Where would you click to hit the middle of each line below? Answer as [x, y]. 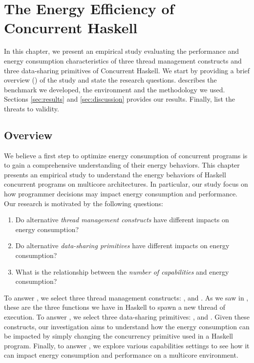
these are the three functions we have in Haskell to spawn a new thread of [115, 307]
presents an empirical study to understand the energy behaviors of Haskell [115, 174]
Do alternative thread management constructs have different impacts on [122, 220]
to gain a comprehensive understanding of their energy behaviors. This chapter [122, 165]
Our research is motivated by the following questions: [84, 203]
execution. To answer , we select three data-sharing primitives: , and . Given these [127, 316]
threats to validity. [32, 108]
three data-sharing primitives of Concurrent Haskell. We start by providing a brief [127, 70]
